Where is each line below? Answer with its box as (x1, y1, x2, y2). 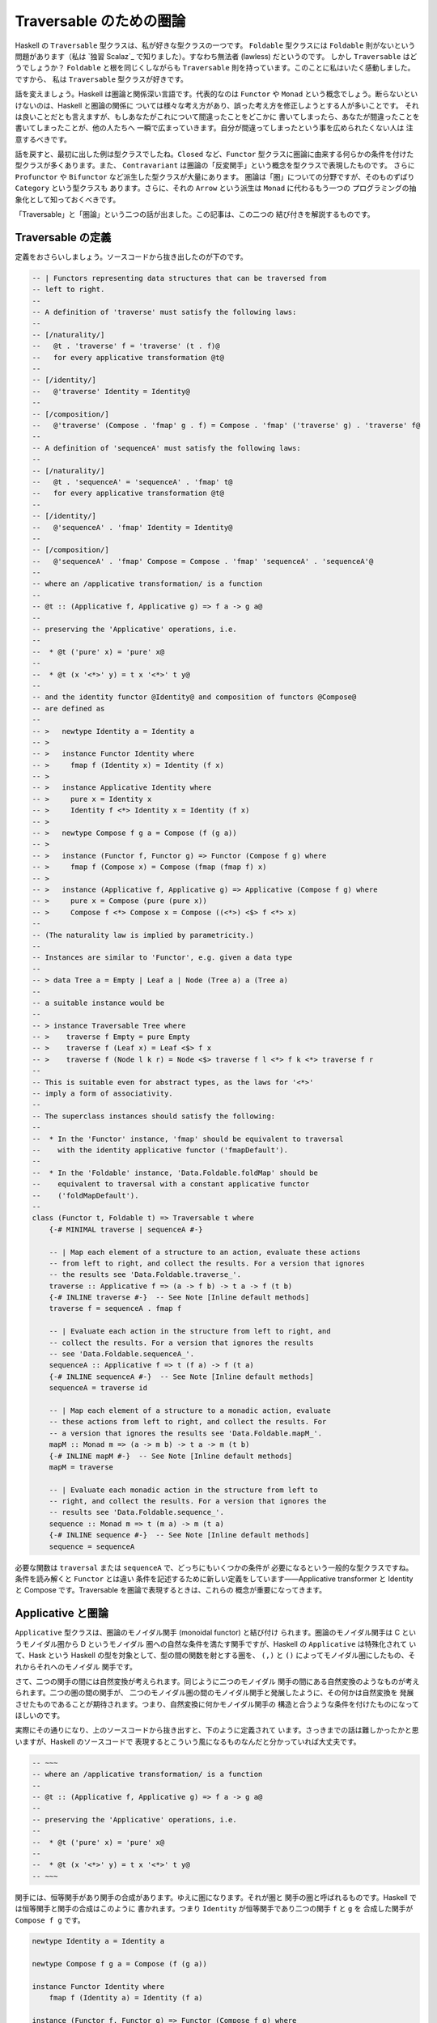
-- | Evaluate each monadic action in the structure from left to (49, 1485, 319, 1495)
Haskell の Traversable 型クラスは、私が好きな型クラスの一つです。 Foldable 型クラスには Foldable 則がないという (15, 40, 416, 50)
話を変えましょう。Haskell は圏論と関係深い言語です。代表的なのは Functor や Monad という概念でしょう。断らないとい (15, 89, 418, 99)
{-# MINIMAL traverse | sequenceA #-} (49, 1224, 203, 1234)
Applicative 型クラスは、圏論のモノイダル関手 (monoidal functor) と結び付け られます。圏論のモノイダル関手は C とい (15, 1627, 417, 1638)
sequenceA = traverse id (49, 1384, 148, 1393)
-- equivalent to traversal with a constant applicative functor (32, 1180, 310, 1189)
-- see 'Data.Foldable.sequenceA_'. (49, 1350, 194, 1359)
